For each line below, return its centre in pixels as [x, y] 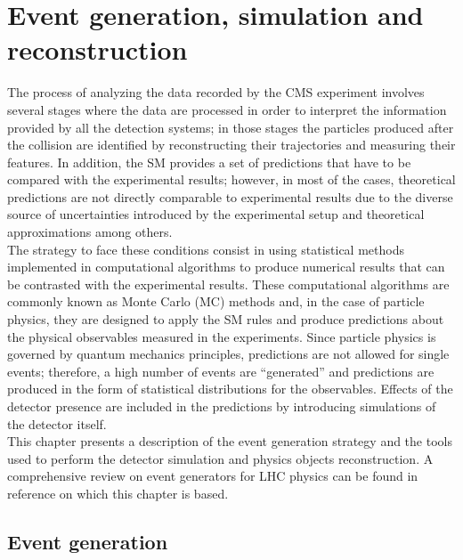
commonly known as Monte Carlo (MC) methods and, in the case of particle [216, 301]
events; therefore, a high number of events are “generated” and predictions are [221, 371]
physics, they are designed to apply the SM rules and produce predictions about [226, 319]
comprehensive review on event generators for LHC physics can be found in [213, 476]
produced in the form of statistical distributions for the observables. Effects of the [230, 389]
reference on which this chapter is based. [118, 493]
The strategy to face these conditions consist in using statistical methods [206, 249]
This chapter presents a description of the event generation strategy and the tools [230, 441]
